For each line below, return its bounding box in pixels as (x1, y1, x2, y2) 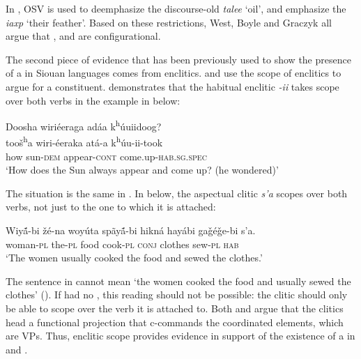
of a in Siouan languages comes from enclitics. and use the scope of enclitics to (6, 66, 341, 80)
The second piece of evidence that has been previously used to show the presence (6, 52, 351, 66)
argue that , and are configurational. (6, 29, 161, 43)
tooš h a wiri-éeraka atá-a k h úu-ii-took (6, 133, 163, 150)
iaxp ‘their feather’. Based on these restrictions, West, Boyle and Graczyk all (6, 15, 332, 29)
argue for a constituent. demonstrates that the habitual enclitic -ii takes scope (6, 79, 339, 93)
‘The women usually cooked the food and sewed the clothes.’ (6, 250, 263, 265)
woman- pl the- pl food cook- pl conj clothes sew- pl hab (6, 236, 239, 251)
